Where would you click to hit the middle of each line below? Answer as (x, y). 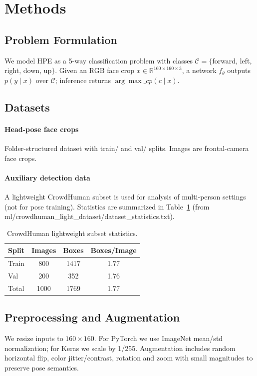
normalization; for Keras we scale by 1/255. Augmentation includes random (120, 348)
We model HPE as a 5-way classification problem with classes (99, 60)
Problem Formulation (61, 39)
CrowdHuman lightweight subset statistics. (72, 233)
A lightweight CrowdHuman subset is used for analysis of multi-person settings (125, 196)
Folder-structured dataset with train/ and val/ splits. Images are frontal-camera (127, 148)
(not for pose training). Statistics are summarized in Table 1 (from (107, 206)
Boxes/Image (114, 250)
